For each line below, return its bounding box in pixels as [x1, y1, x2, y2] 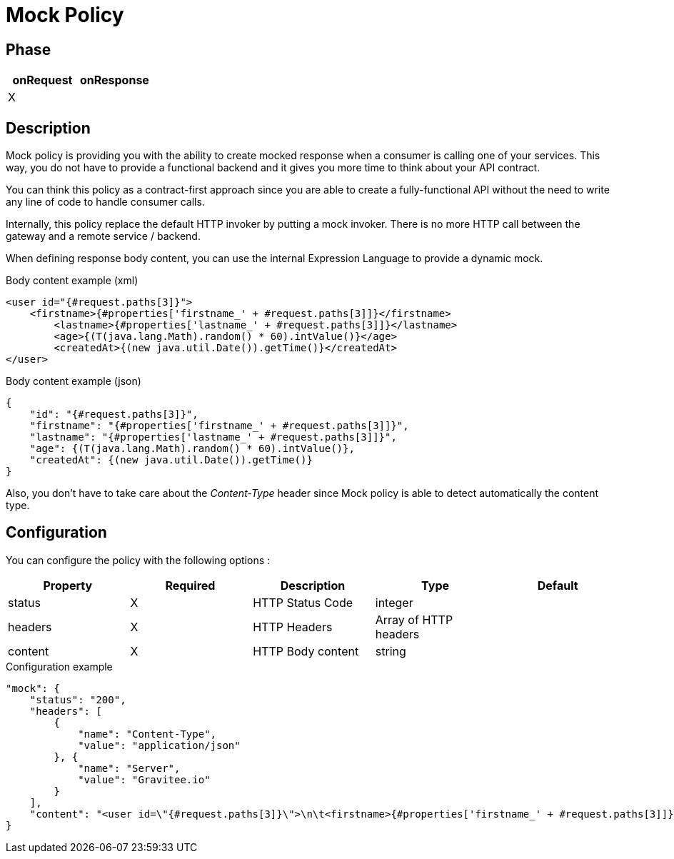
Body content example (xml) [6, 274, 139, 287]
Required [165, 578, 216, 593]
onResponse [79, 73, 149, 88]
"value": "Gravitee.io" [78, 773, 211, 785]
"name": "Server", [78, 762, 181, 774]
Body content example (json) [6, 375, 141, 388]
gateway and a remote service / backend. [6, 230, 201, 243]
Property [43, 578, 93, 593]
